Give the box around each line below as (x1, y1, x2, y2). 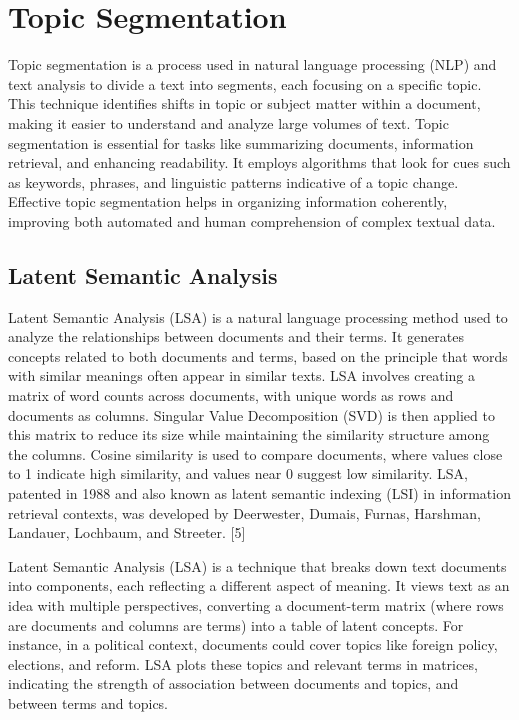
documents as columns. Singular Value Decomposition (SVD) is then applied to (8, 404, 495, 425)
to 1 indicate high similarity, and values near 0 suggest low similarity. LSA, (8, 463, 468, 484)
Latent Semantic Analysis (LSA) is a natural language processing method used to (8, 306, 508, 327)
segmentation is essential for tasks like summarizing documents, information (8, 132, 474, 153)
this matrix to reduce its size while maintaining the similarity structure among (8, 424, 490, 445)
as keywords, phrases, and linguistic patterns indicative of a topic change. (8, 171, 459, 192)
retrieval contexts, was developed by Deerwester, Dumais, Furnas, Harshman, (8, 502, 481, 523)
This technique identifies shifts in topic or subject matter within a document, (8, 93, 481, 114)
